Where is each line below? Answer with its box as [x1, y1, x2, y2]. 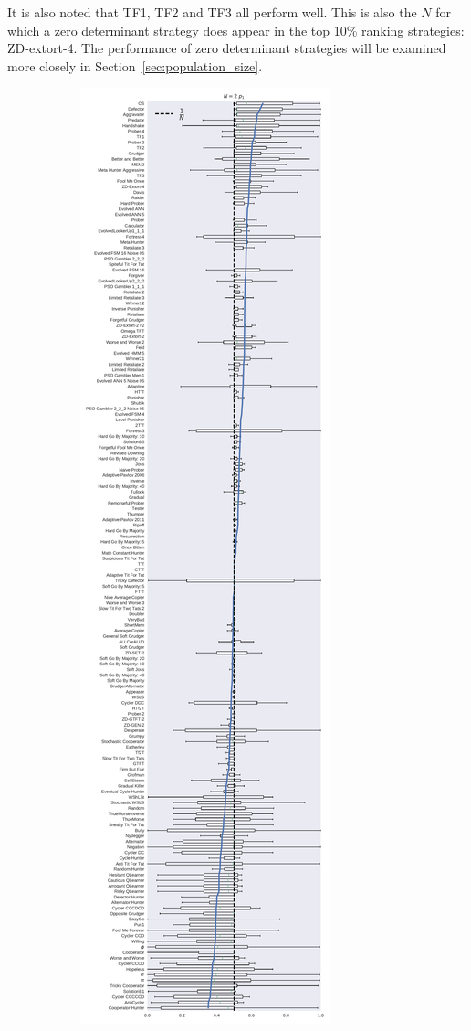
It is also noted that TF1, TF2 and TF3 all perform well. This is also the [7, 3, 417, 21]
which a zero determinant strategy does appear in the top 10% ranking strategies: [7, 20, 465, 39]
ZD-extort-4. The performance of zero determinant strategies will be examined [7, 38, 446, 58]
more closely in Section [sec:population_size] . [7, 56, 263, 75]
